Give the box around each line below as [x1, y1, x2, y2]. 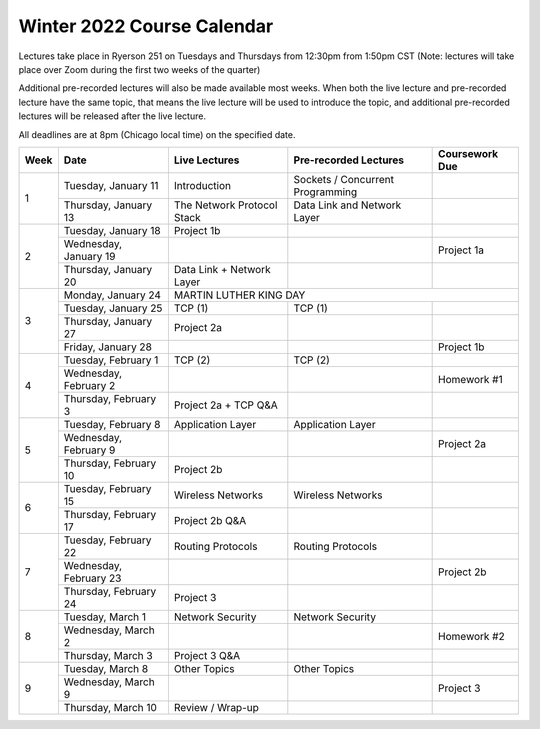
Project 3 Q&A [173, 648, 241, 662]
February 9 [63, 443, 116, 457]
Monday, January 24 [63, 288, 162, 302]
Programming [293, 185, 358, 199]
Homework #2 [438, 629, 505, 643]
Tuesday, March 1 [63, 610, 147, 624]
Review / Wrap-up [173, 700, 260, 714]
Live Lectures [173, 153, 240, 167]
